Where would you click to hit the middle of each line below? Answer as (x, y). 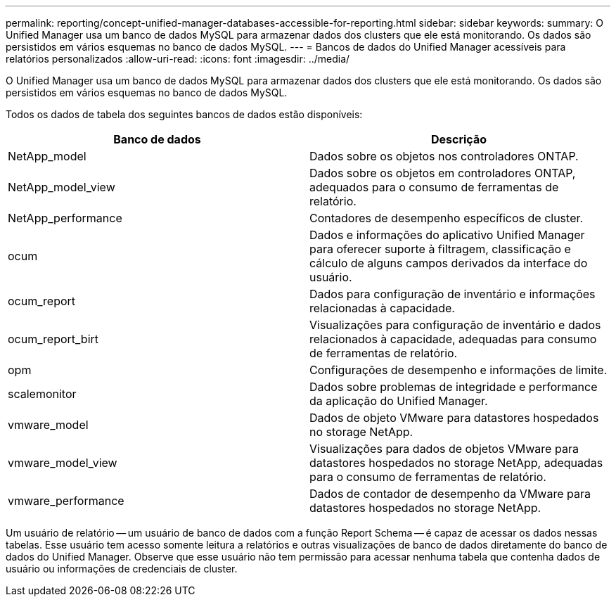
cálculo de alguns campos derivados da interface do (449, 263)
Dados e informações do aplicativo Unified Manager (447, 235)
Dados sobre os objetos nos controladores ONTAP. (444, 156)
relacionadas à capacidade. (382, 308)
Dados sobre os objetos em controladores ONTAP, (443, 173)
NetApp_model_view (62, 187)
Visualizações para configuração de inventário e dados (455, 325)
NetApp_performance (65, 218)
